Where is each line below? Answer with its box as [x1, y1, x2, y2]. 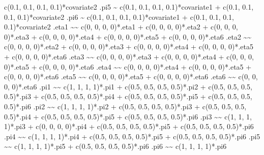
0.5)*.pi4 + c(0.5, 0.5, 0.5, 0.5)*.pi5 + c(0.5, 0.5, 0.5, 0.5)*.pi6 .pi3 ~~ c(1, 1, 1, [4, 111, 252, 121]
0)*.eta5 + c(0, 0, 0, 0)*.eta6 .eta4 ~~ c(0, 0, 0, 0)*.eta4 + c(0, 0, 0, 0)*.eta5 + [4, 61, 252, 72]
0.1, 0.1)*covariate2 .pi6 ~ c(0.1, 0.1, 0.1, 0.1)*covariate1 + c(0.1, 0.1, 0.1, [4, 11, 234, 22]
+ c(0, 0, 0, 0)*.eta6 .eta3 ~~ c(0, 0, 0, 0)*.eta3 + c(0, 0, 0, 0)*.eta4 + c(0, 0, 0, [4, 51, 254, 61]
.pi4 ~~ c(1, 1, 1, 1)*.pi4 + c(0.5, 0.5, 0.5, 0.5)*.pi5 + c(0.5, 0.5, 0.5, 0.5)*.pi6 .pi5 [4, 131, 260, 141]
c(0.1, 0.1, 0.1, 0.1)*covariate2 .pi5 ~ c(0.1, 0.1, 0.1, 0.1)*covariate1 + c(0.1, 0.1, [4, 2, 254, 12]
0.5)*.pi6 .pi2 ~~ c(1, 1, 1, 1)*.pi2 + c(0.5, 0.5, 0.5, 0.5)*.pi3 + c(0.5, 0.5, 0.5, [4, 101, 247, 111]
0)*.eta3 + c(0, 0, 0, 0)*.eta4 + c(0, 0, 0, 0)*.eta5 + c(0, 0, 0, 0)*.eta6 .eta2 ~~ [4, 31, 252, 42]
